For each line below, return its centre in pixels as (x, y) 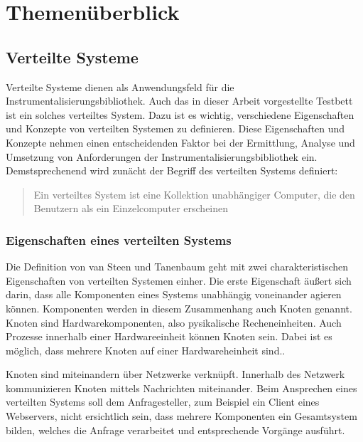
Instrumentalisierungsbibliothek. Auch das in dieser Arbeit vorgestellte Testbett (179, 101)
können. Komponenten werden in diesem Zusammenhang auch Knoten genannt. (179, 308)
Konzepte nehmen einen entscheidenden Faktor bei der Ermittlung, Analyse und (180, 142)
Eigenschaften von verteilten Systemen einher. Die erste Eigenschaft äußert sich (179, 280)
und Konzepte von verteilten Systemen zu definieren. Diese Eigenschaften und (175, 128)
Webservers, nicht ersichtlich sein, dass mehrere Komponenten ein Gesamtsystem (181, 416)
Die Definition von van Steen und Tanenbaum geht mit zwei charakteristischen (177, 267)
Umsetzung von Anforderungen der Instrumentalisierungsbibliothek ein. (162, 156)
